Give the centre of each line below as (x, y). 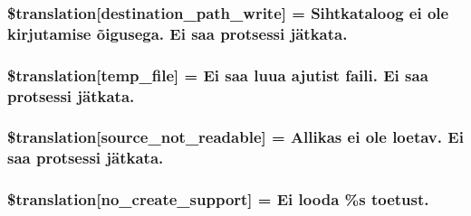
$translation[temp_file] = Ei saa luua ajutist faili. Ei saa (218, 75)
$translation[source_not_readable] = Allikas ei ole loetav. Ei (235, 137)
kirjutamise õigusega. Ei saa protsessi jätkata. (178, 33)
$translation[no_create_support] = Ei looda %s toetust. (218, 199)
